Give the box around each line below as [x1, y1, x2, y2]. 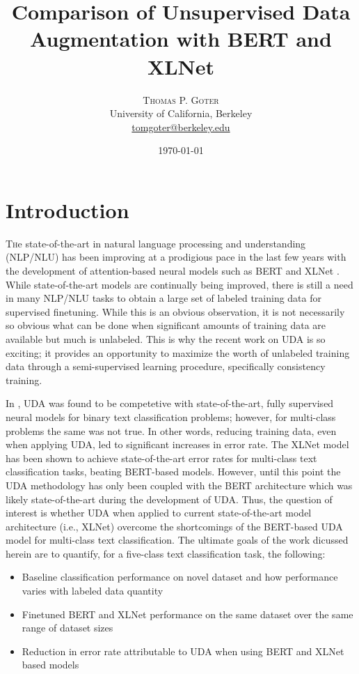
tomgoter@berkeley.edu [131, 119, 230, 134]
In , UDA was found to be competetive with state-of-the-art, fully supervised [6, 396, 334, 411]
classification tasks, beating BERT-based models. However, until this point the [6, 464, 341, 479]
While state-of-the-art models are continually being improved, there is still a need [6, 277, 353, 291]
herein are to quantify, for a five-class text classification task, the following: [6, 546, 326, 560]
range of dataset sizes [22, 620, 113, 635]
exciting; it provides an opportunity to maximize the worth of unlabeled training [6, 345, 350, 360]
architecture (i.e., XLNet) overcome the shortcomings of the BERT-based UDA [6, 519, 343, 533]
